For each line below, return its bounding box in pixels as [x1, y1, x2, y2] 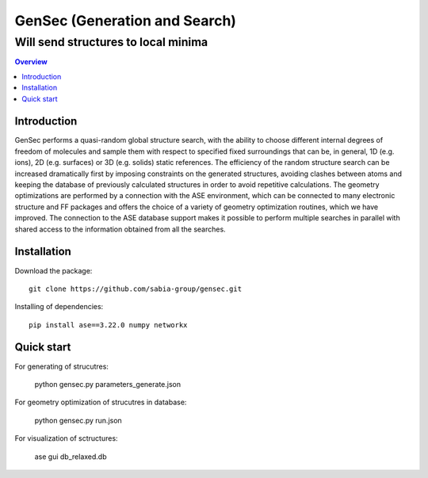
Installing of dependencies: [14, 302, 104, 312]
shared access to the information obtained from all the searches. [14, 224, 226, 234]
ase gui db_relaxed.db [34, 452, 107, 461]
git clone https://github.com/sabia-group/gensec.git [29, 284, 242, 293]
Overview [14, 57, 48, 67]
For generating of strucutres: [14, 361, 109, 371]
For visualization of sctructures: [14, 434, 118, 443]
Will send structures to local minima [14, 35, 208, 49]
